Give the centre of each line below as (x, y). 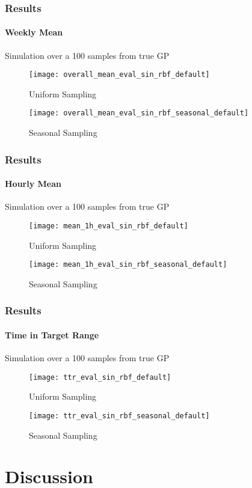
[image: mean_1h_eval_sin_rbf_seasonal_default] (128, 265)
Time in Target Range (52, 334)
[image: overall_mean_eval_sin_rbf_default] (119, 75)
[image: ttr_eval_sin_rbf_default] (100, 377)
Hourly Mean (33, 184)
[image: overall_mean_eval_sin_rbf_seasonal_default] (139, 113)
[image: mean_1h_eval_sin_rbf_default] (109, 226)
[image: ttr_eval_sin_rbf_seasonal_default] (119, 416)
